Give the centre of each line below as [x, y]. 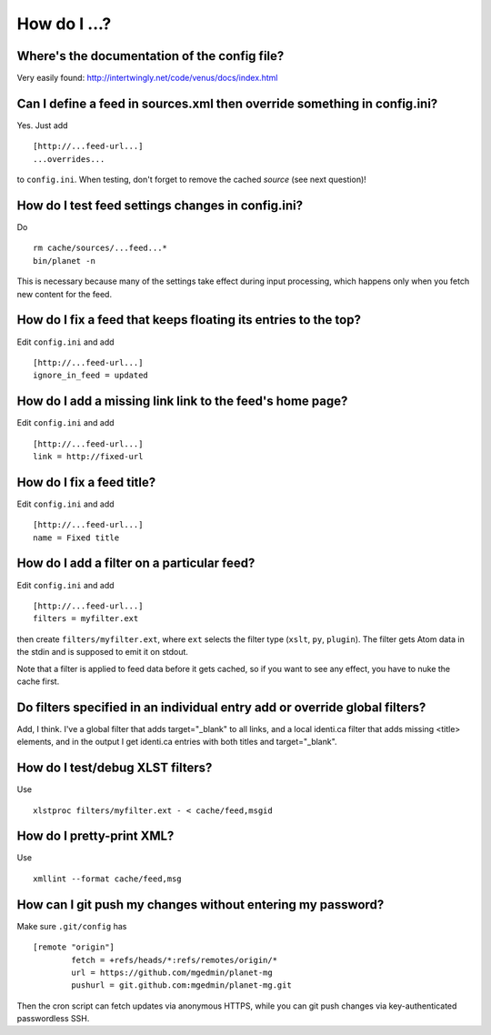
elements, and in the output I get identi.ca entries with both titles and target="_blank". [177, 742]
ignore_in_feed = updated [91, 376]
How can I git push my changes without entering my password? [200, 904]
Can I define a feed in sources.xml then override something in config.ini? [227, 103]
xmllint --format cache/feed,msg [107, 879]
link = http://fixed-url [88, 456]
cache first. [38, 681]
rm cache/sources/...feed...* [100, 248]
